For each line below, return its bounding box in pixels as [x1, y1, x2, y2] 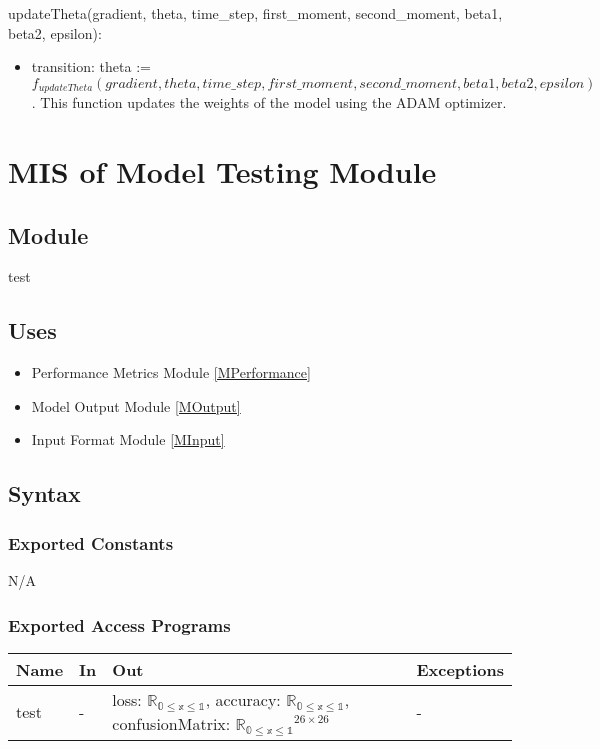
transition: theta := [31, 56, 151, 77]
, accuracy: [205, 687, 281, 711]
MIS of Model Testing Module [8, 151, 437, 192]
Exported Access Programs [8, 612, 231, 637]
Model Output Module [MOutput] [31, 395, 241, 416]
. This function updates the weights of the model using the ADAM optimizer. [31, 92, 507, 113]
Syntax [8, 478, 81, 509]
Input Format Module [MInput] [31, 429, 225, 450]
